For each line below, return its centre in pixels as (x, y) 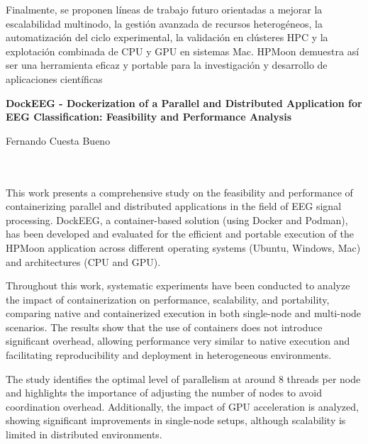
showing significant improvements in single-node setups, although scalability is (176, 420)
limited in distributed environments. (84, 434)
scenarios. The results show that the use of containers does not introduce (164, 327)
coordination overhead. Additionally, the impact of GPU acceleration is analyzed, (182, 406)
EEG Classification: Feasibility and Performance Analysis (149, 117)
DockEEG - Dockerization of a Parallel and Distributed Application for (184, 102)
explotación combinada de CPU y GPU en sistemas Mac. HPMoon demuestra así (183, 51)
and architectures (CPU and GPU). (83, 261)
